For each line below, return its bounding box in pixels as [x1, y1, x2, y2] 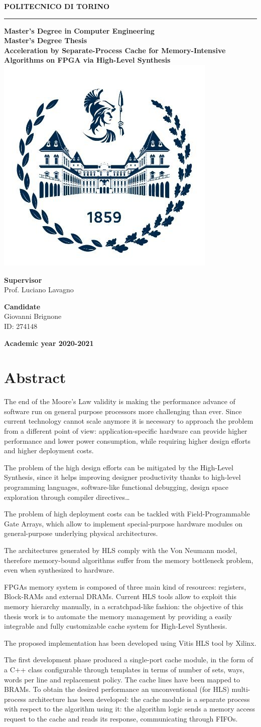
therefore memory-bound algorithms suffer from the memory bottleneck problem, [4, 555, 253, 565]
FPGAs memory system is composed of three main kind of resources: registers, [4, 581, 246, 592]
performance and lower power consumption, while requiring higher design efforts [4, 435, 250, 446]
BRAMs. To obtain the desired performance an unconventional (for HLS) [4, 684, 229, 694]
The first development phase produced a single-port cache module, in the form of [4, 654, 253, 665]
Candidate [4, 301, 41, 311]
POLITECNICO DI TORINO [4, 1, 110, 11]
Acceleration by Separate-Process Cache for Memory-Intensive [4, 45, 226, 55]
